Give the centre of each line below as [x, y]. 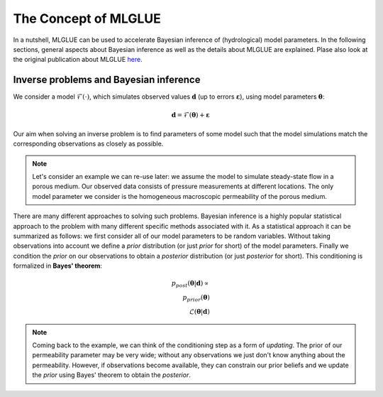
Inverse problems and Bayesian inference [107, 80]
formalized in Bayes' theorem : [58, 266]
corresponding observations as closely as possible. [88, 144]
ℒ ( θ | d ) [200, 311]
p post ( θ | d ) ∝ [190, 284]
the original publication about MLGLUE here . [78, 60]
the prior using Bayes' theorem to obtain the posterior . [111, 375]
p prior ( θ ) [196, 298]
